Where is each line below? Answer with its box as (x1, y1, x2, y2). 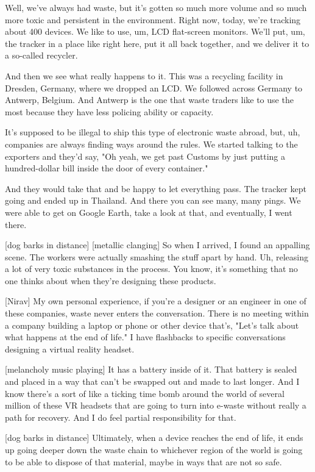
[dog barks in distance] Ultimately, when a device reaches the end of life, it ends (5, 431, 303, 444)
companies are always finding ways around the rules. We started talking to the (5, 137, 298, 150)
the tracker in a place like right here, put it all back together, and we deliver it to (5, 37, 310, 49)
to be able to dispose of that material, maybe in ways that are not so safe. (5, 455, 282, 468)
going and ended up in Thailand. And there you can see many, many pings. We (5, 194, 301, 207)
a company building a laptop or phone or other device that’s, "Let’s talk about (5, 318, 299, 331)
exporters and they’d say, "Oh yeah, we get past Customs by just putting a (5, 149, 285, 162)
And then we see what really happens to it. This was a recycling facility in (5, 69, 283, 82)
